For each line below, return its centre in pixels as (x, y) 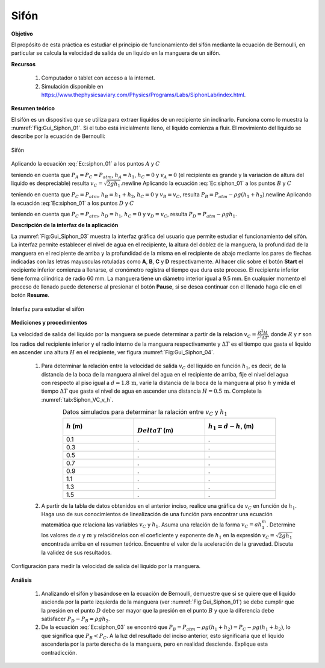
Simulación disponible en (72, 86)
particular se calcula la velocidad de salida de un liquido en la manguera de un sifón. (116, 53)
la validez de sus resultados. (76, 552)
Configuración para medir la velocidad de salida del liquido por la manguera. (106, 566)
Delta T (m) (155, 431)
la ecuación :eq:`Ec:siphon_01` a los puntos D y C (73, 203)
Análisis (22, 580)
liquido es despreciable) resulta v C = (57, 184)
